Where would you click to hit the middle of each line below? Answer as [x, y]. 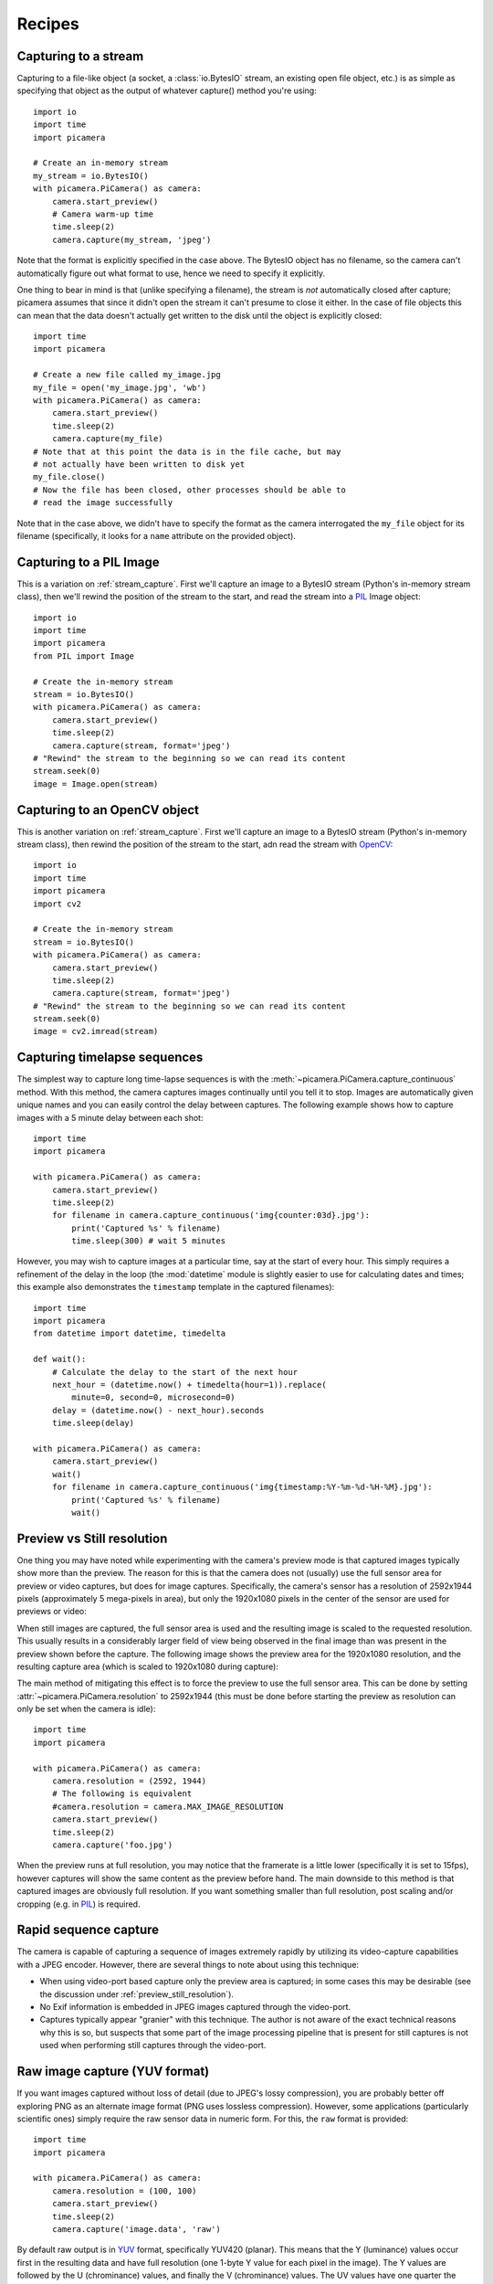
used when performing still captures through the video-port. [153, 2046]
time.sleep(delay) [93, 1423]
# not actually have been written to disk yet [139, 465]
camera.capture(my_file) [107, 439]
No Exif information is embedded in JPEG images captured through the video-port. [195, 2007]
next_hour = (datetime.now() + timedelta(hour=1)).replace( [189, 1385]
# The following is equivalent [122, 1794]
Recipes [48, 24]
